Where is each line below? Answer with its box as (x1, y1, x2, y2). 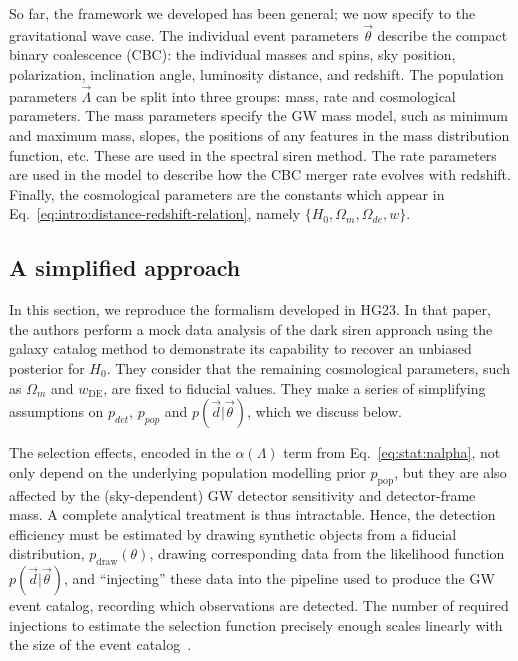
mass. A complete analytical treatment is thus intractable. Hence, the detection (9, 504, 496, 525)
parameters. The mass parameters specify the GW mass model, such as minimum (9, 105, 509, 126)
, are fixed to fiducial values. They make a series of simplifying (103, 377, 486, 398)
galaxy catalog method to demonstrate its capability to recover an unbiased (9, 338, 472, 359)
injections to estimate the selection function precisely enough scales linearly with (9, 614, 503, 635)
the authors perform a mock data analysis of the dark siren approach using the (9, 318, 493, 339)
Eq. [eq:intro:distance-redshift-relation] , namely (9, 203, 301, 224)
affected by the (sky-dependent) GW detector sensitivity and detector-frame (9, 484, 476, 505)
